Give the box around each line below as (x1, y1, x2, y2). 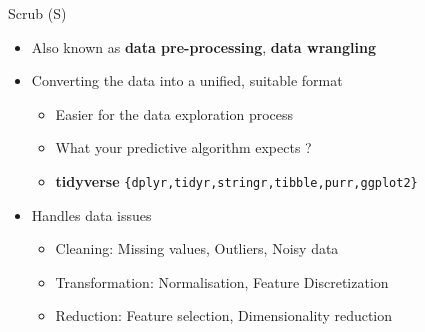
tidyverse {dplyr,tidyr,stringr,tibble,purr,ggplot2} (55, 170, 418, 191)
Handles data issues (31, 204, 152, 225)
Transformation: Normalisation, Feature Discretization (55, 271, 389, 292)
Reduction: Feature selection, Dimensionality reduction (55, 305, 393, 326)
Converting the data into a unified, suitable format (31, 70, 343, 91)
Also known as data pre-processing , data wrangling (31, 36, 377, 57)
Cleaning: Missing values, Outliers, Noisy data (55, 238, 339, 259)
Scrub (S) (8, 3, 67, 23)
